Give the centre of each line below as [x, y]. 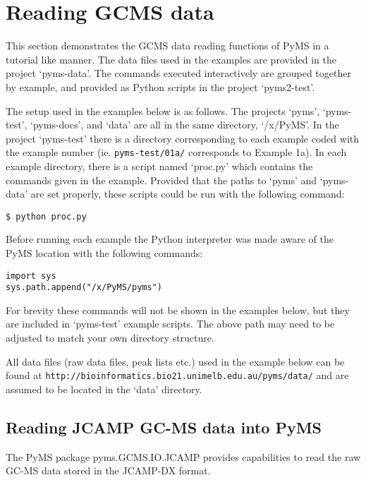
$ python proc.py [46, 216]
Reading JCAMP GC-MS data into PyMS [164, 427]
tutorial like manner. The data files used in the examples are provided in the [171, 59]
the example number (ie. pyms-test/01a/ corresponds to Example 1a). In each [176, 152]
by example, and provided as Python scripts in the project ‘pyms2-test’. [160, 86]
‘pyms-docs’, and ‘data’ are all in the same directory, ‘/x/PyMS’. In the [185, 125]
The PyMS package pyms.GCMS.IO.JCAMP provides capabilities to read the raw [183, 456]
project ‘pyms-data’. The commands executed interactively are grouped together [178, 73]
